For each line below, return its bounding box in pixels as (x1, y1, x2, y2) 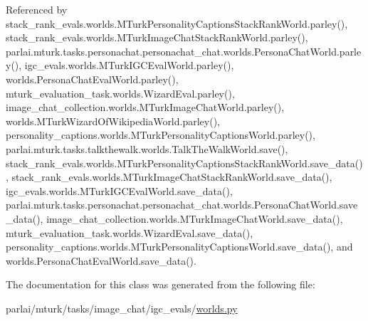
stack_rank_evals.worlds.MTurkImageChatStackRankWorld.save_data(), (11, 169, 332, 184)
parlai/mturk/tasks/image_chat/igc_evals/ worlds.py (6, 300, 238, 315)
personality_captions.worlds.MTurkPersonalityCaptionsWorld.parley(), (6, 127, 315, 142)
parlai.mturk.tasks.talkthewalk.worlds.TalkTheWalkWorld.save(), (6, 141, 288, 156)
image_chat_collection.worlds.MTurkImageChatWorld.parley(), (6, 100, 285, 115)
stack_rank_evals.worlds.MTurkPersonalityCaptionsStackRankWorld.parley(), (6, 16, 348, 31)
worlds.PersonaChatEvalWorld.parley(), (6, 71, 179, 86)
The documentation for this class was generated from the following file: (6, 277, 315, 292)
